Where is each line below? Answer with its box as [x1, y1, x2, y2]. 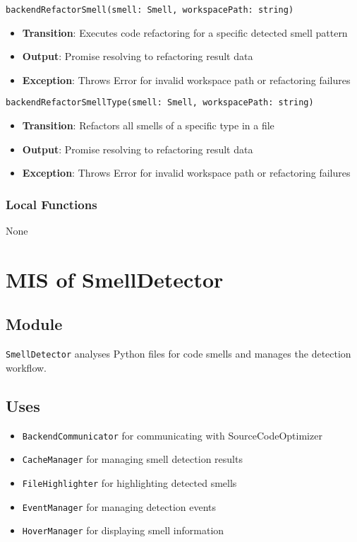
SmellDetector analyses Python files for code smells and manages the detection [6, 346, 351, 361]
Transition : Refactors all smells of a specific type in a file [22, 118, 274, 133]
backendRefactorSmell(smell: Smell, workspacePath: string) [6, 5, 294, 15]
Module [6, 313, 63, 335]
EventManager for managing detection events [22, 499, 217, 514]
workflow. [6, 360, 47, 375]
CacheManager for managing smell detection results [22, 452, 243, 466]
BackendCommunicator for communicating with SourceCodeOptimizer [22, 428, 322, 442]
